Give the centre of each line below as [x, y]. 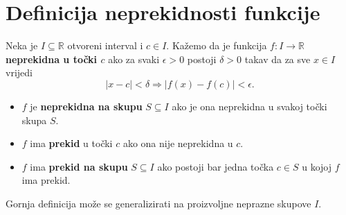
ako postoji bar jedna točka [216, 166]
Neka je [22, 45]
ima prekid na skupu [79, 166]
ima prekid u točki [71, 143]
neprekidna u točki [52, 59]
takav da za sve [277, 59]
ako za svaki [134, 59]
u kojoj [317, 166]
